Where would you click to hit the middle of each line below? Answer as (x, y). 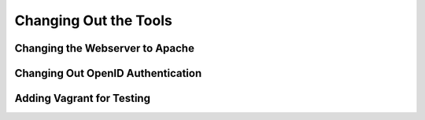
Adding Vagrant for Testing (83, 98)
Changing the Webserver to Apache (104, 48)
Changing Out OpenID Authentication (108, 73)
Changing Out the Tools (93, 20)
